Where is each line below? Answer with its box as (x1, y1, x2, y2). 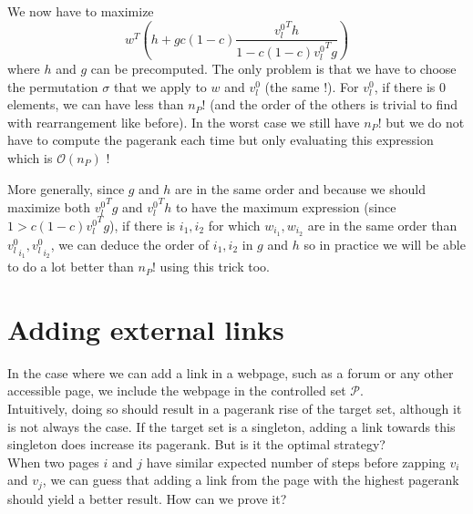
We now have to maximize (7, 2, 154, 20)
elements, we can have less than (7, 95, 184, 114)
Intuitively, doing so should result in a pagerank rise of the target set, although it (7, 399, 462, 418)
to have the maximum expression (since (176, 197, 396, 216)
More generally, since (7, 179, 125, 198)
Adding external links (7, 310, 284, 347)
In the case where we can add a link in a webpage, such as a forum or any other (7, 363, 454, 382)
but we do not (386, 112, 465, 131)
